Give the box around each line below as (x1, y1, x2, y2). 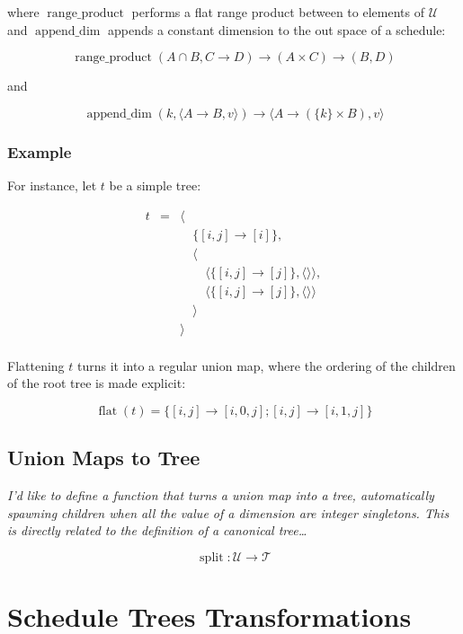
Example (7, 140, 72, 163)
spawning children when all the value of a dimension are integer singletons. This (7, 503, 450, 522)
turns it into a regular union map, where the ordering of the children (76, 356, 456, 374)
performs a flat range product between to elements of (131, 3, 424, 21)
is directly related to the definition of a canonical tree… (7, 521, 307, 540)
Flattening (7, 356, 65, 374)
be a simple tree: (109, 176, 201, 194)
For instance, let (7, 176, 97, 194)
